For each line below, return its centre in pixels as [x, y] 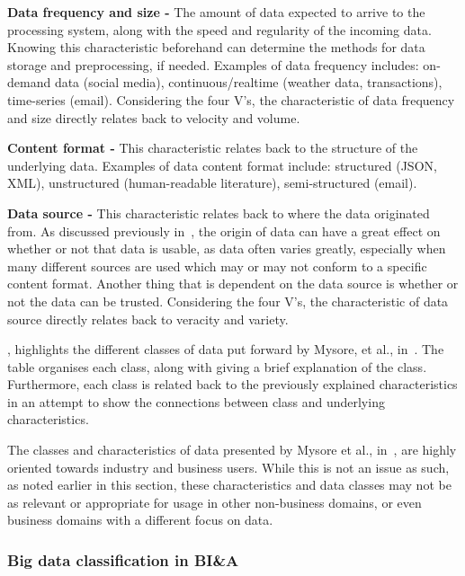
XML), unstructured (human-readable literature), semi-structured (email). [212, 183]
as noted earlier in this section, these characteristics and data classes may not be [229, 485]
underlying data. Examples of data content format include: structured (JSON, [222, 165]
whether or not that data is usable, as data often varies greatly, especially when [227, 248]
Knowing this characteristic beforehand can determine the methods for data [216, 47]
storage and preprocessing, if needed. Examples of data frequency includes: [213, 64]
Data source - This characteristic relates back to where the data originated [219, 213]
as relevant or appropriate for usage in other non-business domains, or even [215, 502]
